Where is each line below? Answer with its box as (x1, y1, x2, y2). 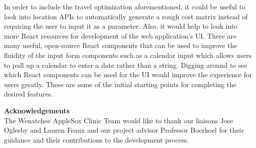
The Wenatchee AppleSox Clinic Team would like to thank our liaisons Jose (4, 115, 233, 125)
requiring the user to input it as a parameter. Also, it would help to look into (4, 21, 238, 31)
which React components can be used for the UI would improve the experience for (4, 69, 252, 80)
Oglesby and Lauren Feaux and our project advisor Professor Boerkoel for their (4, 125, 244, 135)
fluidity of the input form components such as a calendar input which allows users (4, 49, 252, 60)
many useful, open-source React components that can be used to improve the (4, 40, 237, 50)
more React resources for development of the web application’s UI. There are (4, 30, 237, 41)
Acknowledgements (4, 105, 70, 115)
